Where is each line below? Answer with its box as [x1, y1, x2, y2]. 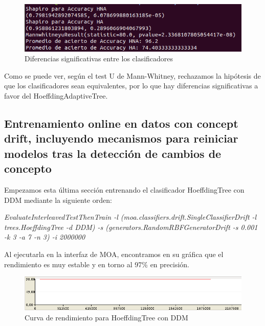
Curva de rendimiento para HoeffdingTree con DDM [25, 312, 188, 322]
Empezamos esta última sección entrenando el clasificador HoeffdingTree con [4, 184, 245, 195]
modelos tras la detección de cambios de [4, 145, 222, 161]
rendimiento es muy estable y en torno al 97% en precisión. [4, 259, 189, 269]
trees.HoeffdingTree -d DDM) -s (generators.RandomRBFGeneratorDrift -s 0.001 [4, 221, 258, 232]
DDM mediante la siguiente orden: [4, 194, 112, 205]
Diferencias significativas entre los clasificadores [25, 53, 173, 64]
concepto [4, 160, 52, 176]
